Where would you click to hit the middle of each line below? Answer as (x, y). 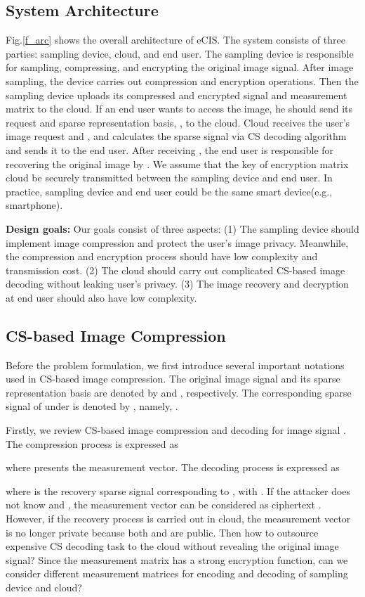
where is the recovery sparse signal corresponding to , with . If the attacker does (178, 490)
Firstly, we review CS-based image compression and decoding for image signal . (176, 430)
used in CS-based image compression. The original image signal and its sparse (173, 379)
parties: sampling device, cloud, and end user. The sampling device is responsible (180, 53)
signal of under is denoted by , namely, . (92, 406)
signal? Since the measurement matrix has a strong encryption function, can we (177, 559)
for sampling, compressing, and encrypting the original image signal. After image (180, 67)
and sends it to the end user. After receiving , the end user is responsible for (170, 149)
